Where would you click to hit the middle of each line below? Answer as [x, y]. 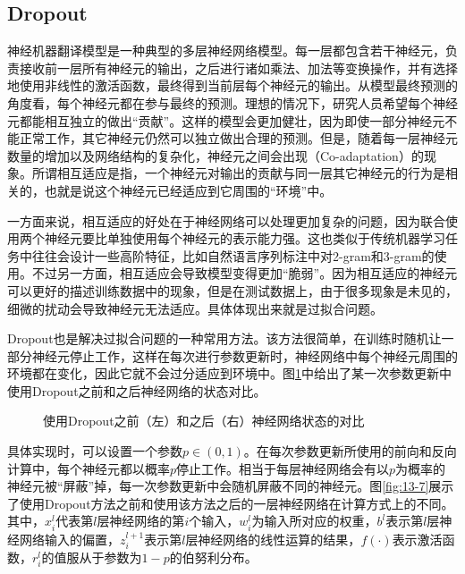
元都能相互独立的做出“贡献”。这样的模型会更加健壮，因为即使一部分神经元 [226, 120]
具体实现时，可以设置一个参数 [95, 451]
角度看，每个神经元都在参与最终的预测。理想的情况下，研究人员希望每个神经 [232, 102]
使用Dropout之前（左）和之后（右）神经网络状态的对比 [204, 421]
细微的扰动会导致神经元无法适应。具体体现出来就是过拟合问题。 [195, 308]
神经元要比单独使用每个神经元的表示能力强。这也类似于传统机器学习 [245, 238]
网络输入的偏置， [69, 539]
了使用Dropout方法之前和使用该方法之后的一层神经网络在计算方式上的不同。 [231, 503]
